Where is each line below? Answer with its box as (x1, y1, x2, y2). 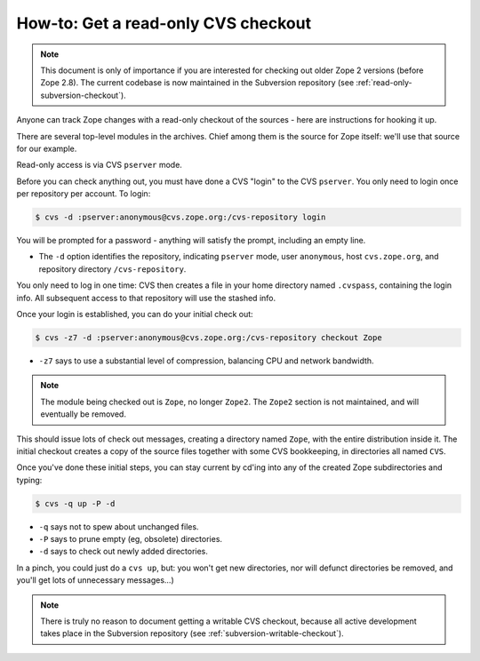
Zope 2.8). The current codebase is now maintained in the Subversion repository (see (40, 77, 355, 88)
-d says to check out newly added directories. (38, 546, 209, 557)
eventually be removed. (40, 409, 126, 419)
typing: (16, 474, 43, 485)
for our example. (16, 143, 77, 154)
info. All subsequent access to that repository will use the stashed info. (16, 292, 276, 303)
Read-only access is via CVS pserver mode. (16, 160, 182, 171)
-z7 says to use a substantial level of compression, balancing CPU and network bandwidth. (38, 355, 374, 366)
